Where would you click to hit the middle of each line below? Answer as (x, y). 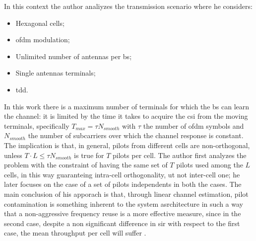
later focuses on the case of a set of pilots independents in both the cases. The (123, 184)
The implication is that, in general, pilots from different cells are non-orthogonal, (127, 145)
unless (13, 155)
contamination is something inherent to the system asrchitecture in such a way (124, 203)
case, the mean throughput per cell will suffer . (75, 233)
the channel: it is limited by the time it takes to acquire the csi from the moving (126, 116)
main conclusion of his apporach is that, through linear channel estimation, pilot (126, 194)
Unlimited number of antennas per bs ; (74, 56)
